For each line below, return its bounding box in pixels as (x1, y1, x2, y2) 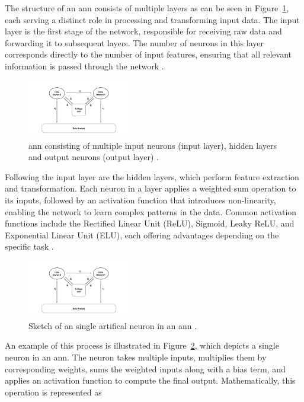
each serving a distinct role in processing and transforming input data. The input (5, 13, 300, 25)
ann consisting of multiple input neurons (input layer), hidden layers (28, 139, 277, 151)
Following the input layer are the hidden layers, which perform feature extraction (5, 170, 299, 183)
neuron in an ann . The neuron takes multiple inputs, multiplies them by (5, 351, 267, 363)
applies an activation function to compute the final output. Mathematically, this (5, 374, 296, 387)
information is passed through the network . (5, 59, 164, 72)
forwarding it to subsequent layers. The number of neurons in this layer (5, 36, 264, 49)
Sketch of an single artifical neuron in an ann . (28, 319, 197, 331)
